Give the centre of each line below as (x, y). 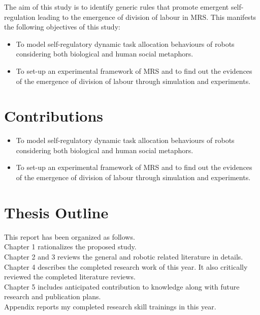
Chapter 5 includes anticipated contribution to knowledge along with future (122, 286)
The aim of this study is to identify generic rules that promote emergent (117, 7)
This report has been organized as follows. (70, 236)
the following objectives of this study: (62, 27)
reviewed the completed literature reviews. (70, 277)
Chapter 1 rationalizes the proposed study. (70, 247)
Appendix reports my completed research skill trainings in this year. (110, 306)
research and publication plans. (53, 296)
